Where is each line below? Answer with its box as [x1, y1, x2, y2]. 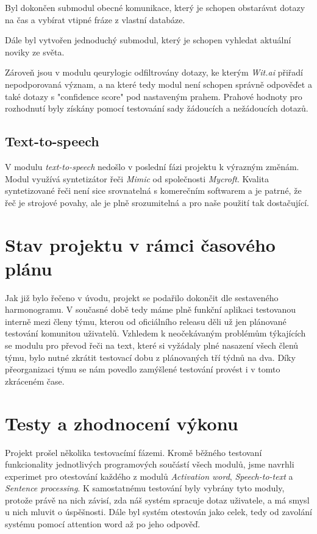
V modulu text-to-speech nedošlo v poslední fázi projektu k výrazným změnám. [5, 160, 299, 173]
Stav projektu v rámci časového [5, 232, 276, 257]
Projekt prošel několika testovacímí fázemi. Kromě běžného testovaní [5, 446, 262, 458]
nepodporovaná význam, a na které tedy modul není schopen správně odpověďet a [5, 77, 312, 90]
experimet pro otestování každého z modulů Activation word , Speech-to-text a [5, 469, 293, 482]
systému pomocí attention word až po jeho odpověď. [5, 518, 201, 530]
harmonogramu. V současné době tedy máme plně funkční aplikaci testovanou [5, 303, 296, 316]
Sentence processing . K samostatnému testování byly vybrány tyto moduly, [5, 482, 285, 494]
